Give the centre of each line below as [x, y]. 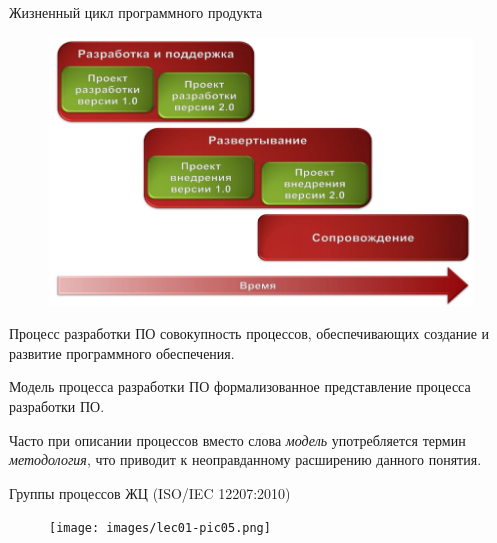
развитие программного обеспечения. [122, 352]
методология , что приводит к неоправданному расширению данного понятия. [245, 459]
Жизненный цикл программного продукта [136, 12]
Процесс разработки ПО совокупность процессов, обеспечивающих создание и [249, 333]
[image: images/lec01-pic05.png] [160, 528]
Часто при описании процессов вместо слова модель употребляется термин [237, 439]
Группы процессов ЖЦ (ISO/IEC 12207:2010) [150, 492]
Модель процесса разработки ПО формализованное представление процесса [240, 386]
